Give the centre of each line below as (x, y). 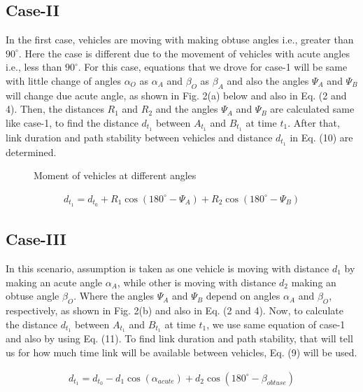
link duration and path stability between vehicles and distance (139, 137)
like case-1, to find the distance (72, 122)
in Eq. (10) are (321, 137)
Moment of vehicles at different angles (115, 175)
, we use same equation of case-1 (276, 324)
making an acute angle (54, 282)
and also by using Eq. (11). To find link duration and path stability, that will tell (179, 338)
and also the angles (268, 80)
